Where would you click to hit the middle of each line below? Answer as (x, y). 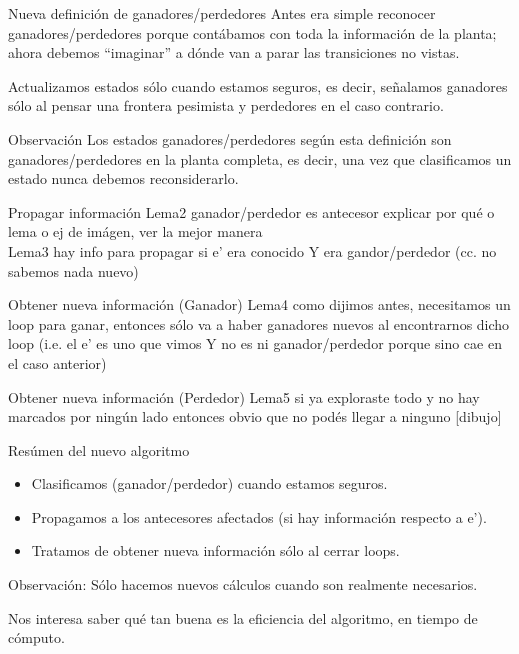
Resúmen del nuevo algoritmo (99, 449)
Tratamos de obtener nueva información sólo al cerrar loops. (215, 550)
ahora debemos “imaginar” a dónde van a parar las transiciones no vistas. (234, 52)
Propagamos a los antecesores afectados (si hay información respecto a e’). (259, 516)
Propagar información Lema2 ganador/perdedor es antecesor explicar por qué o (251, 211)
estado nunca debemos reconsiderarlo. (123, 178)
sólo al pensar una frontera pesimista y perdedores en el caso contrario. (226, 105)
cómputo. (36, 637)
